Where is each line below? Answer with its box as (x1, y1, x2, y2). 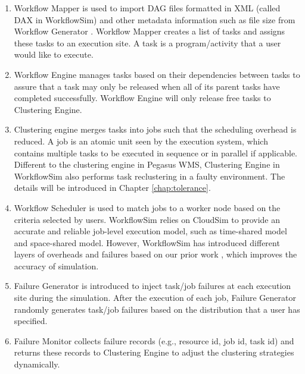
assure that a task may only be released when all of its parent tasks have (14, 80, 280, 92)
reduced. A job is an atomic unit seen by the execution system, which (14, 134, 268, 147)
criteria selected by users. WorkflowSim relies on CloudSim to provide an (14, 213, 281, 225)
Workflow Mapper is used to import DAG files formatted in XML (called (14, 2, 281, 14)
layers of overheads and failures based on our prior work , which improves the (14, 248, 297, 260)
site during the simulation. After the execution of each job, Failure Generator (14, 291, 296, 304)
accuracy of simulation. (14, 259, 99, 272)
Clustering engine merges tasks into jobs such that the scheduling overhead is (14, 123, 297, 136)
